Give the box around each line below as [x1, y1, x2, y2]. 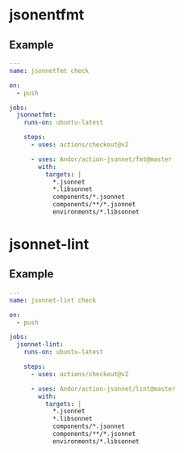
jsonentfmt [9, 6, 85, 24]
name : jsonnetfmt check [9, 66, 90, 74]
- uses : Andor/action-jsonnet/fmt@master [30, 155, 173, 163]
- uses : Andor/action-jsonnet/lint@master [30, 384, 176, 393]
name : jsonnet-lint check [9, 296, 96, 304]
